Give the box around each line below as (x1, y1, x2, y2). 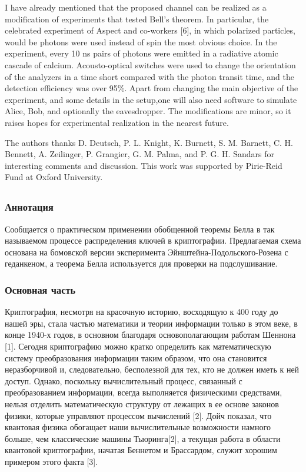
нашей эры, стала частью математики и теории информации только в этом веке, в (5, 317, 298, 329)
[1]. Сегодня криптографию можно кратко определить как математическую (5, 340, 271, 352)
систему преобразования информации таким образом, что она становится (5, 351, 267, 364)
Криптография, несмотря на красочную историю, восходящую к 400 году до (5, 305, 278, 318)
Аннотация (5, 200, 54, 214)
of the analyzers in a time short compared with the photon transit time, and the (5, 70, 294, 82)
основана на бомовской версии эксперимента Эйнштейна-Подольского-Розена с (5, 245, 288, 258)
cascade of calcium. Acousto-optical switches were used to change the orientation (5, 58, 296, 71)
